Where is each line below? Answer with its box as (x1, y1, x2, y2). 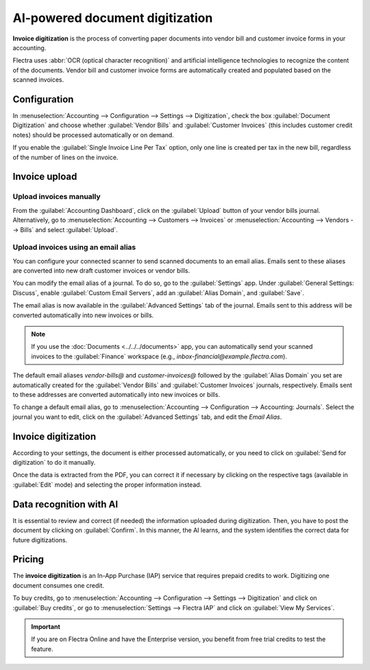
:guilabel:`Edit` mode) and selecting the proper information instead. (12, 481, 202, 489)
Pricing (12, 553, 45, 566)
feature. (31, 645, 54, 653)
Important (31, 622, 61, 631)
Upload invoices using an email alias (12, 242, 136, 252)
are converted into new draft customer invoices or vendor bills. (12, 266, 190, 275)
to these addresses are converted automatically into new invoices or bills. (12, 390, 221, 398)
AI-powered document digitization (12, 10, 213, 25)
